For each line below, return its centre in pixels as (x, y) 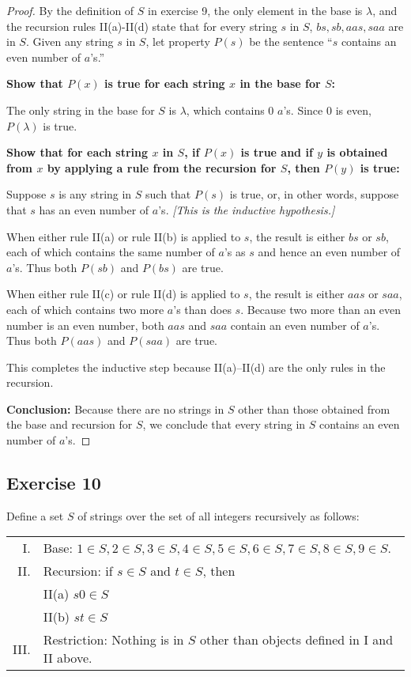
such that (168, 194)
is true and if (277, 152)
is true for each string (164, 83)
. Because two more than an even (321, 309)
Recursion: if (78, 571)
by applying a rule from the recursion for (162, 167)
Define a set (35, 515)
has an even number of (94, 209)
